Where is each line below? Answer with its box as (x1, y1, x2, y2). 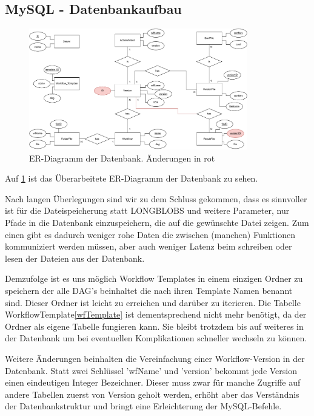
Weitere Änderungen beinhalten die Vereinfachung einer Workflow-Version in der (5, 352, 305, 364)
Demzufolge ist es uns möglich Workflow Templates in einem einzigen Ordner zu (5, 272, 303, 285)
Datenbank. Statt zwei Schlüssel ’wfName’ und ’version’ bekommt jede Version (5, 364, 298, 377)
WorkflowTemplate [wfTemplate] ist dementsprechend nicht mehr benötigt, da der (5, 308, 307, 321)
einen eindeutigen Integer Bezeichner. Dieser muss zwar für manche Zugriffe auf (5, 376, 301, 389)
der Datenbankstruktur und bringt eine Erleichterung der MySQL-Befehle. (5, 400, 282, 412)
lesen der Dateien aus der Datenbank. (5, 251, 145, 264)
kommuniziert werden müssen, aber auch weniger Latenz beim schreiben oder (5, 240, 292, 253)
